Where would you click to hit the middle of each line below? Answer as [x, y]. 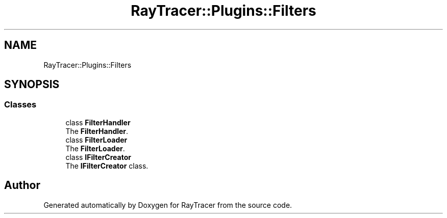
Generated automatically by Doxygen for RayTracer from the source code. [168, 205]
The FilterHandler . [97, 131]
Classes [20, 105]
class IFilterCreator [98, 157]
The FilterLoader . [95, 148]
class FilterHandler [98, 122]
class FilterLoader [96, 140]
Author [22, 185]
